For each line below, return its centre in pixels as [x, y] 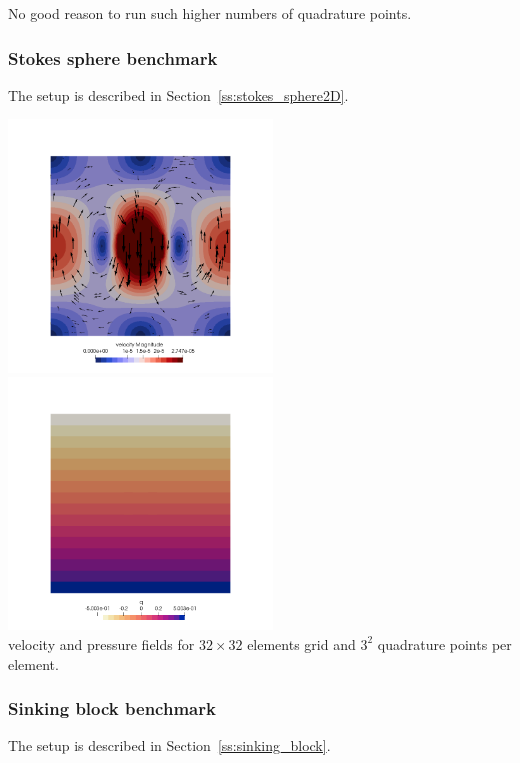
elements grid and [301, 643]
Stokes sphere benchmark [113, 57]
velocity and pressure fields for [101, 643]
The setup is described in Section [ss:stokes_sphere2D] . [178, 94]
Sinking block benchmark [112, 708]
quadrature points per [444, 643]
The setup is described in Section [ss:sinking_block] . [169, 745]
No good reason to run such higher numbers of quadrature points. [210, 13]
